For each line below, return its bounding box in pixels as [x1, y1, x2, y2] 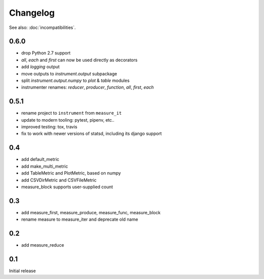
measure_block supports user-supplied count [21, 184, 113, 190]
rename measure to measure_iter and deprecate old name [21, 216, 138, 223]
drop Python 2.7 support [21, 50, 71, 56]
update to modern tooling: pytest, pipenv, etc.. [21, 117, 115, 123]
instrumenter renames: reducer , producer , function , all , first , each [21, 84, 154, 90]
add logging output [21, 64, 60, 70]
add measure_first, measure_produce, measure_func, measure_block [21, 209, 161, 215]
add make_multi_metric [21, 163, 68, 169]
